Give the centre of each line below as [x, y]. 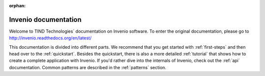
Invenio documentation [45, 19]
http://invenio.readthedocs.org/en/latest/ [50, 38]
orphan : [17, 6]
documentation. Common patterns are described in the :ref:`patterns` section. [88, 67]
